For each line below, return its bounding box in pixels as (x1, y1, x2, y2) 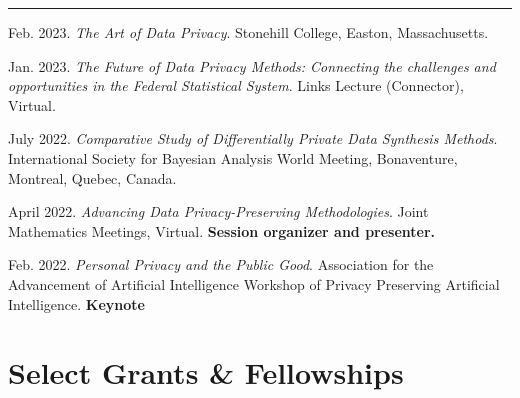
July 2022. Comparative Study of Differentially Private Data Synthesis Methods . (8, 128, 498, 149)
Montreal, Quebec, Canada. (8, 167, 177, 188)
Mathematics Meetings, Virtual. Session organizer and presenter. (8, 220, 436, 241)
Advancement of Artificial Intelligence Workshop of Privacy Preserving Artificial (8, 273, 500, 294)
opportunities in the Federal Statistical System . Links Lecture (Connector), (8, 75, 464, 96)
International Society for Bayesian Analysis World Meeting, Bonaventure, (8, 147, 458, 168)
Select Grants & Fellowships (8, 352, 404, 393)
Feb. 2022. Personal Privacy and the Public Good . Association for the (8, 254, 434, 275)
